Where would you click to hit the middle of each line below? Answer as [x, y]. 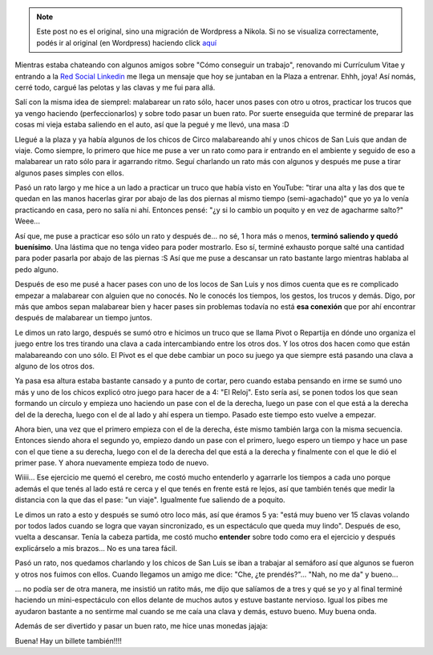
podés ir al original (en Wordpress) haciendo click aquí [126, 42]
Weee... [27, 221]
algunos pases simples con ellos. [69, 173]
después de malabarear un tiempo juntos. [83, 318]
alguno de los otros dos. [55, 366]
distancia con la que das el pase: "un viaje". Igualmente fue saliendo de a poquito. [150, 500]
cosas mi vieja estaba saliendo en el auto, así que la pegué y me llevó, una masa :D [152, 125]
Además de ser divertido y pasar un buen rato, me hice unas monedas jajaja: [142, 626]
